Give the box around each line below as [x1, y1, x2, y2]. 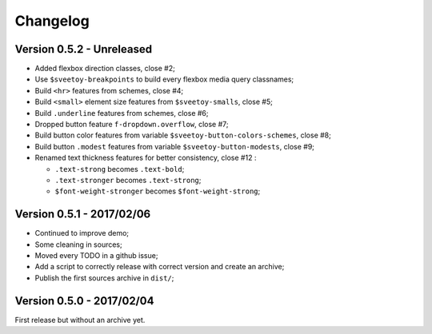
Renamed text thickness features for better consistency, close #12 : [34, 153, 257, 163]
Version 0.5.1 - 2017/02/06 [14, 208, 151, 221]
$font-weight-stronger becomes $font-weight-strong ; [54, 186, 261, 196]
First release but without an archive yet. [14, 315, 146, 324]
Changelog [14, 12, 90, 30]
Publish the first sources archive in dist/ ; [34, 272, 174, 283]
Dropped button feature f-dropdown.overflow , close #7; [34, 120, 229, 129]
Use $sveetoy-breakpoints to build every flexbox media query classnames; [34, 74, 294, 84]
